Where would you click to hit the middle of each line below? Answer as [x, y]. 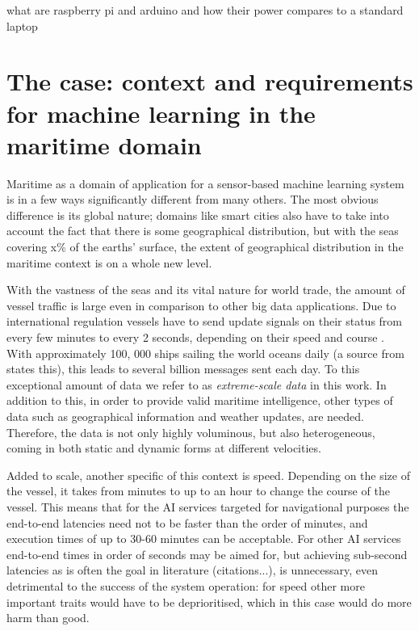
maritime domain [104, 144]
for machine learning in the [161, 113]
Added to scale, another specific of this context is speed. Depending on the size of [208, 475]
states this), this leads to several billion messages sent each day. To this [183, 369]
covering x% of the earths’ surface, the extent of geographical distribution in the [205, 247]
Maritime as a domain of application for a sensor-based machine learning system [205, 183]
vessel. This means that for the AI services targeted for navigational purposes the [208, 506]
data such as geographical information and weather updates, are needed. [185, 416]
